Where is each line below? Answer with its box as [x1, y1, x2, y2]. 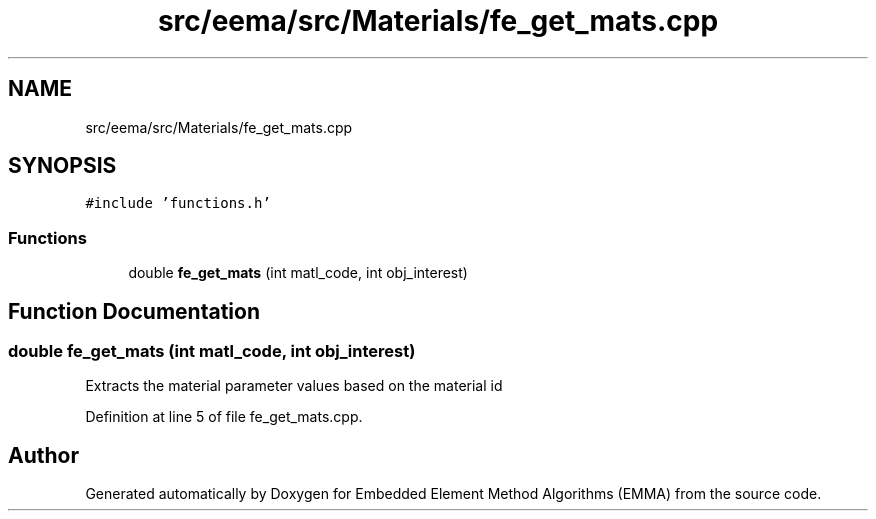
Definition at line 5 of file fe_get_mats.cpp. [85, 408, 363, 426]
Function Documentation [8, 298, 260, 324]
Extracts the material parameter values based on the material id [85, 377, 503, 395]
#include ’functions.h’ [85, 195, 271, 212]
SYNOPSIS [8, 153, 117, 179]
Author [8, 442, 79, 468]
